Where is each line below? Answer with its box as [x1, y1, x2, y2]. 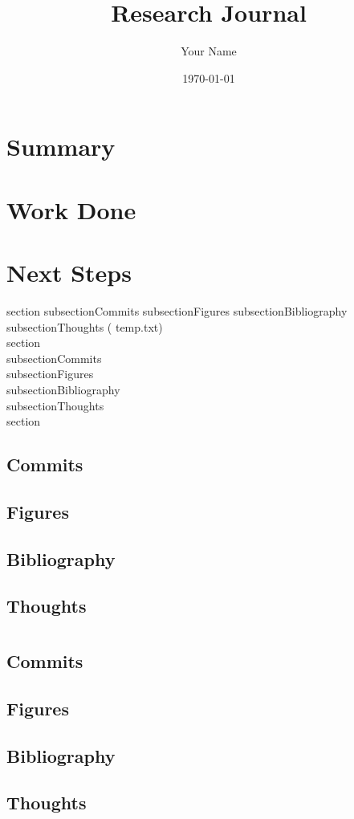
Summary [6, 130, 116, 163]
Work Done [6, 193, 136, 226]
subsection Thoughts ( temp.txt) [6, 318, 163, 335]
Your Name [181, 43, 237, 59]
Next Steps [6, 256, 132, 289]
